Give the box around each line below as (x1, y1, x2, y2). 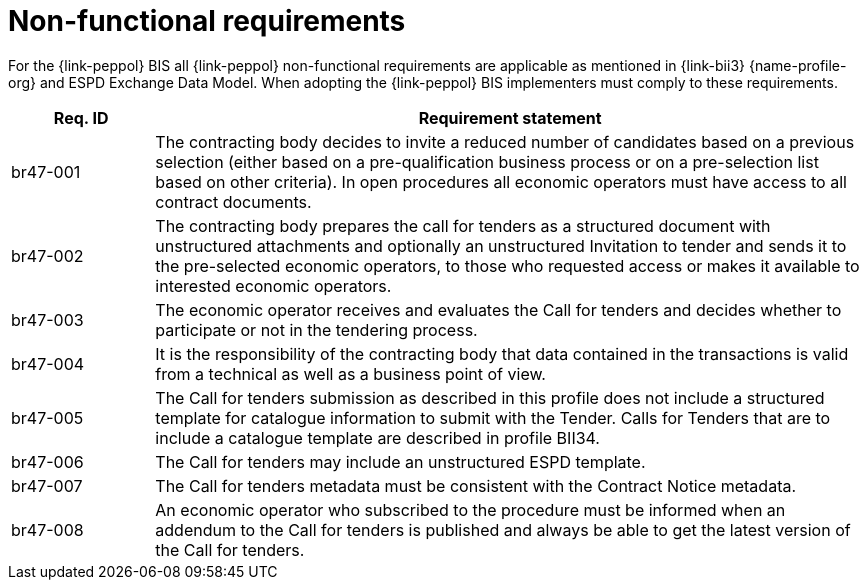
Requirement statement (418, 107, 602, 128)
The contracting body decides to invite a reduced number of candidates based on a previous (155, 131, 855, 152)
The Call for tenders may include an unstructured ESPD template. (155, 451, 646, 472)
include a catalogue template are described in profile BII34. (155, 427, 600, 448)
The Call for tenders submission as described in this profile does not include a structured (155, 387, 825, 408)
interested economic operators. (155, 275, 392, 296)
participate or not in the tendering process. (155, 319, 478, 340)
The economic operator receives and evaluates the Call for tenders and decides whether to (155, 299, 842, 320)
